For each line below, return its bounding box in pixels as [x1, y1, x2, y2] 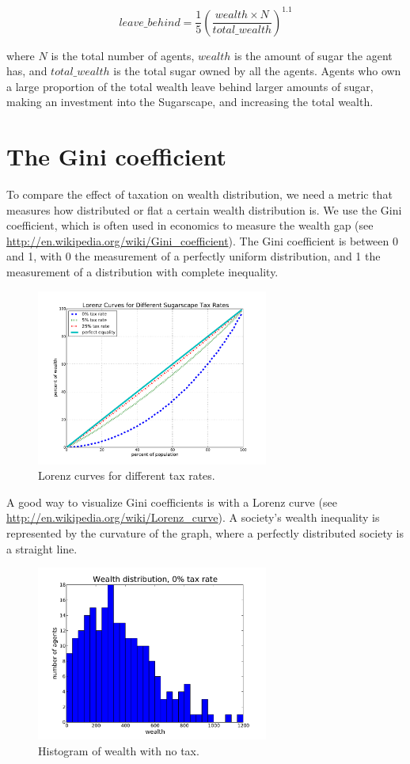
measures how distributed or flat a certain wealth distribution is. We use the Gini [6, 201, 402, 218]
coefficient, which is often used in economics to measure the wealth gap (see [6, 217, 374, 234]
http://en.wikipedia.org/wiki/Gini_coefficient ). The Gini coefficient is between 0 [6, 232, 398, 249]
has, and [6, 63, 47, 79]
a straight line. [6, 540, 78, 557]
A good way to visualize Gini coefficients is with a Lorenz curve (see [6, 493, 337, 510]
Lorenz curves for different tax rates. [38, 467, 215, 484]
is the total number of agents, [51, 47, 195, 63]
